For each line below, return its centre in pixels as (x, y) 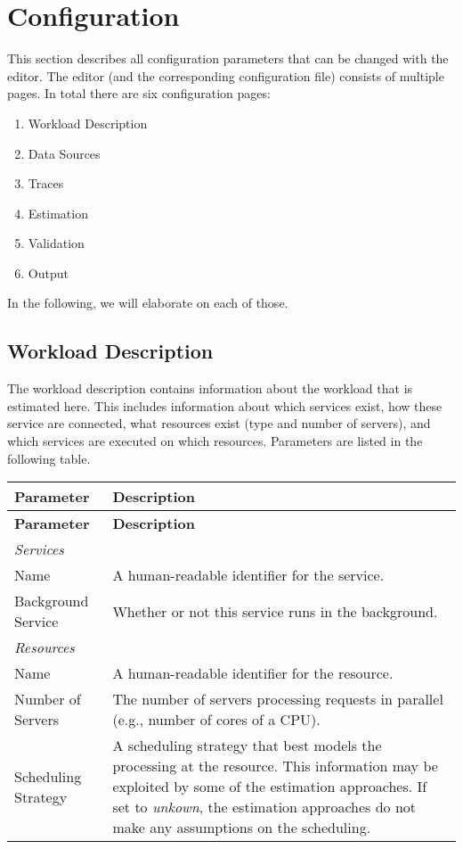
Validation (56, 243)
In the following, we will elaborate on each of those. (148, 303)
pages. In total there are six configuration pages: (139, 93)
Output (48, 272)
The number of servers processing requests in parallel (278, 699)
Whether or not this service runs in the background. (275, 611)
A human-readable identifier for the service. (248, 575)
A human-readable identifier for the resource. (253, 673)
